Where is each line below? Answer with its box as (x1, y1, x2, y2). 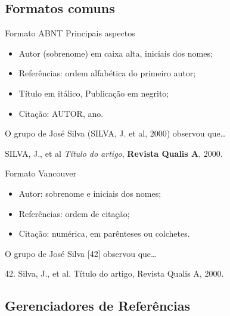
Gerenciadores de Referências (5, 296, 191, 315)
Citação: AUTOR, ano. (18, 107, 104, 119)
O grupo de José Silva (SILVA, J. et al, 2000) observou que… (5, 127, 226, 140)
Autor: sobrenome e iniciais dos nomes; (18, 187, 161, 199)
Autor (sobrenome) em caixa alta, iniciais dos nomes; (18, 47, 213, 59)
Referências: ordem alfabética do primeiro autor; (18, 67, 196, 79)
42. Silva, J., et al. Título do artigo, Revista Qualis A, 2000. (5, 267, 224, 280)
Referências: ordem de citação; (18, 207, 130, 219)
